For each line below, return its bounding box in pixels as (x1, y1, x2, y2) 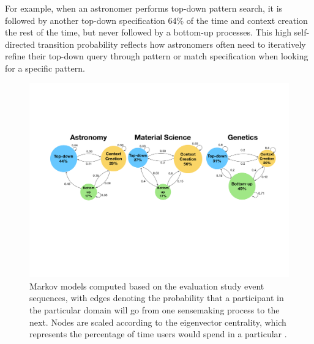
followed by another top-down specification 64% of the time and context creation (5, 13, 308, 26)
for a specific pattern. (5, 61, 85, 74)
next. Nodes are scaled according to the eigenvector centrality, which (29, 315, 286, 328)
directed (5, 37, 36, 50)
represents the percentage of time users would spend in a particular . (29, 327, 287, 340)
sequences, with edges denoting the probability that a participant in (29, 291, 284, 304)
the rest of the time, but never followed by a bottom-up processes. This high (5, 26, 291, 39)
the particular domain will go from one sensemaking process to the (29, 303, 280, 316)
